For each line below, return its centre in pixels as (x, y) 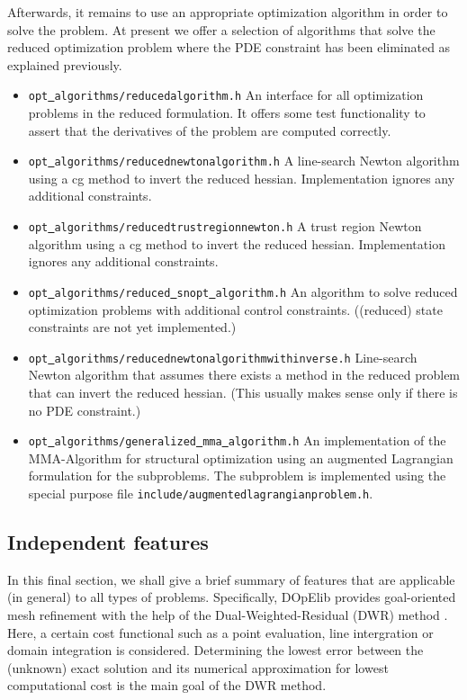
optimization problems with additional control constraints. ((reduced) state (235, 309)
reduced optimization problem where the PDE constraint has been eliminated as (229, 47)
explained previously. (65, 64)
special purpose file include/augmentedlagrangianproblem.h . (201, 494)
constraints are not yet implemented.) (132, 327)
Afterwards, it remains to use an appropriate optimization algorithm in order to (228, 12)
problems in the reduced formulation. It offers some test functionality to (227, 113)
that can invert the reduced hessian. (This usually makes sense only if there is (243, 392)
